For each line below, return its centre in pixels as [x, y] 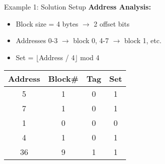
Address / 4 [57, 57]
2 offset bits [111, 23]
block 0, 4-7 [91, 40]
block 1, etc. [143, 40]
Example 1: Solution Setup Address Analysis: [77, 7]
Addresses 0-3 [37, 40]
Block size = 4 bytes [47, 23]
